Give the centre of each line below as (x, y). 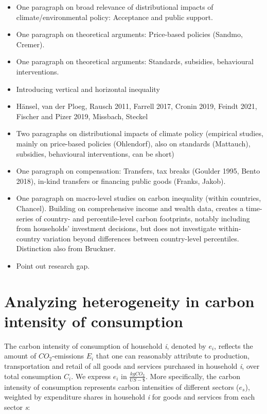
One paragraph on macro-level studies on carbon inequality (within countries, (139, 198)
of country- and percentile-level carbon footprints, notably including (143, 218)
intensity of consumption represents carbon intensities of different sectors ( (122, 387)
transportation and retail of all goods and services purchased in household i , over (132, 365)
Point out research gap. (53, 265)
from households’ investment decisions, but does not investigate (116, 228)
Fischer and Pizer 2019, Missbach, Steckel (82, 116)
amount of (20, 356)
